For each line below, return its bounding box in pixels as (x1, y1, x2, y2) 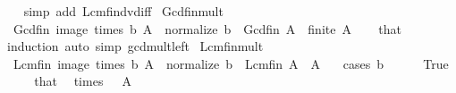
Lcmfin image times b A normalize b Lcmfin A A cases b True (13, 54, 449, 72)
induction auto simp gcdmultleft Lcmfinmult (6, 37, 264, 55)
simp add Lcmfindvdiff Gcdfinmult (23, 2, 224, 20)
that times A (34, 72, 131, 90)
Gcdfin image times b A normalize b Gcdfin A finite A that (13, 19, 401, 38)
